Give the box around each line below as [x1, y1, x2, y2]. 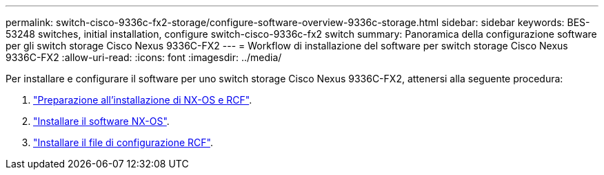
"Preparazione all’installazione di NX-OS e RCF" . [33, 94, 252, 106]
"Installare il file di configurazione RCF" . [33, 137, 213, 148]
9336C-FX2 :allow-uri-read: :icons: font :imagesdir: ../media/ [6, 51, 282, 63]
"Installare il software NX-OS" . [33, 115, 170, 127]
